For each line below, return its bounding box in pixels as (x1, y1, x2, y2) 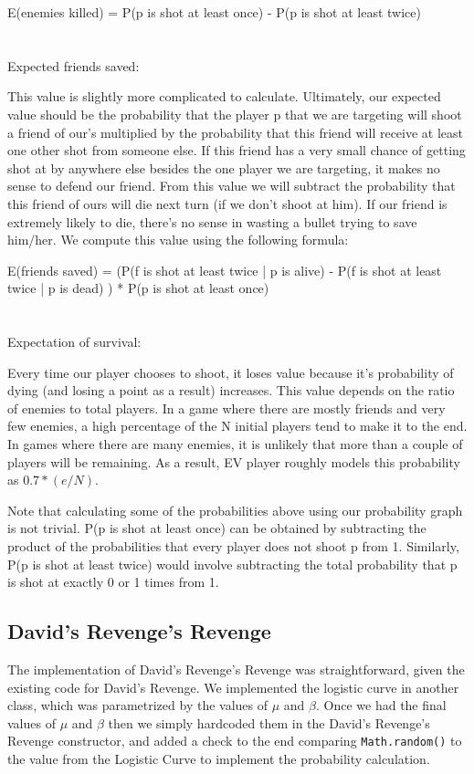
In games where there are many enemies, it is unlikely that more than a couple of (7, 434, 463, 454)
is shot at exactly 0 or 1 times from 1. (7, 572, 219, 591)
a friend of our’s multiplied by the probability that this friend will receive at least (7, 122, 464, 141)
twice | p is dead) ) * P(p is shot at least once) (7, 278, 269, 298)
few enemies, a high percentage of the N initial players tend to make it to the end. (7, 416, 468, 435)
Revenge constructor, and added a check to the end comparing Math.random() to (7, 731, 462, 750)
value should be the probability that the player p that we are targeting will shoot (7, 104, 462, 123)
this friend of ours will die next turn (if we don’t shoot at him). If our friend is (7, 193, 448, 213)
